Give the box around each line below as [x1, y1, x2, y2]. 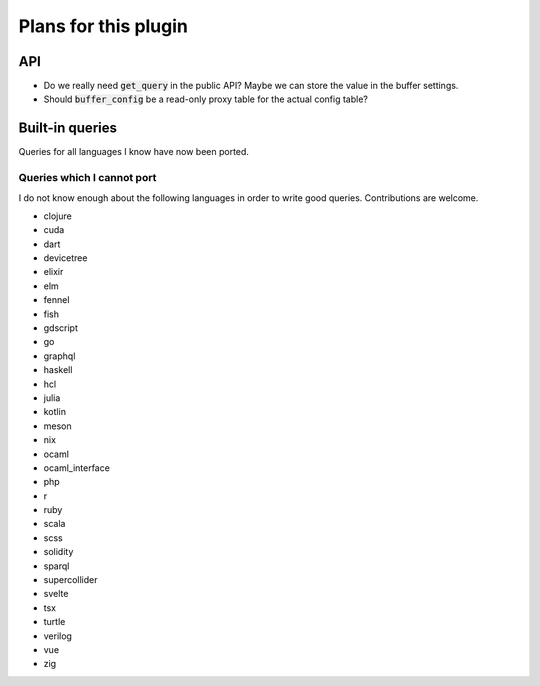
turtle [43, 616, 66, 628]
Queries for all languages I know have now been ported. [18, 146, 250, 158]
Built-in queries [18, 120, 117, 137]
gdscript [43, 322, 79, 334]
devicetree [43, 252, 88, 264]
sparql [43, 560, 70, 572]
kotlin [43, 406, 67, 418]
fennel [43, 294, 70, 306]
